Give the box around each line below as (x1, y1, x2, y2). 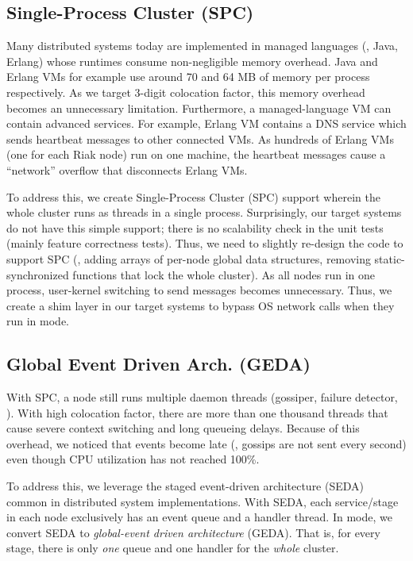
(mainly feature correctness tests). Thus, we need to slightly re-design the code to (6, 235, 403, 252)
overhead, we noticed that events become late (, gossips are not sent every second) (6, 435, 407, 451)
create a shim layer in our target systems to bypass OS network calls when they (6, 297, 395, 313)
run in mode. (6, 313, 70, 329)
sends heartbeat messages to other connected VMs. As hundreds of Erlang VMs (6, 130, 394, 147)
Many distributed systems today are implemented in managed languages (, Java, (6, 37, 398, 54)
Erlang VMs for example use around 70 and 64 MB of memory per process (6, 68, 370, 85)
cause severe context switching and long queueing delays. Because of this (6, 420, 360, 436)
